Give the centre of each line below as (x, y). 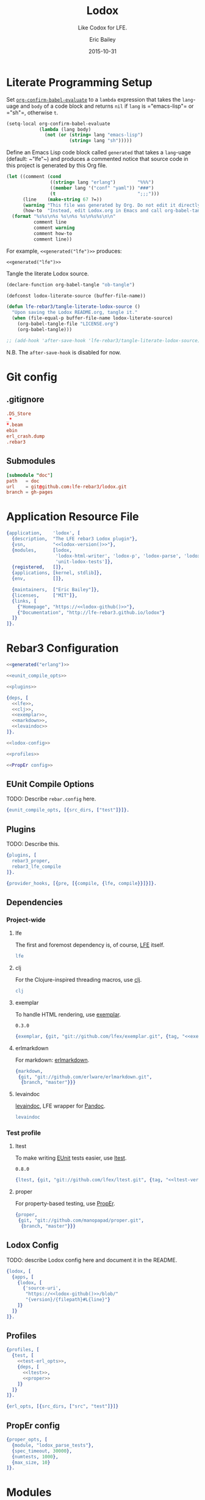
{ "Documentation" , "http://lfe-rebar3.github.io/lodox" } (91, 613)
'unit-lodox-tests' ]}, (84, 562)
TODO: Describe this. (33, 844)
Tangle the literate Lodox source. (48, 274)
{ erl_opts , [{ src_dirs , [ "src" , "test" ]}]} (63, 1406)
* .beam (15, 425)
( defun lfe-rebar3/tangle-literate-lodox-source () (73, 307)
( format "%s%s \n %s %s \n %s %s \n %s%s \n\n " (64, 217)
